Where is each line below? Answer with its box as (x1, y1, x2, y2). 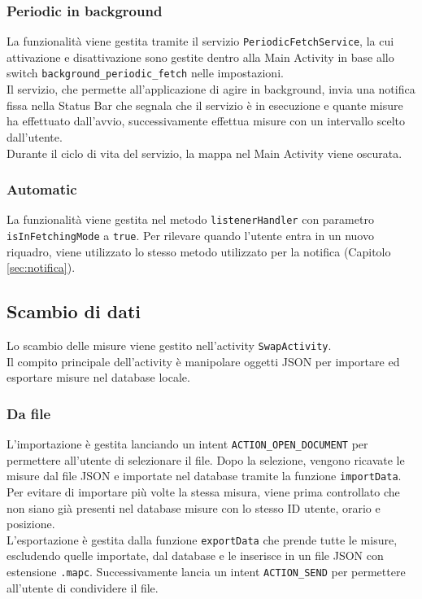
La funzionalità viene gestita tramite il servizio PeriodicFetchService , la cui (7, 33, 394, 50)
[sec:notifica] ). (7, 259, 76, 276)
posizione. (7, 515, 55, 532)
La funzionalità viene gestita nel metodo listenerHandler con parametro (7, 211, 374, 228)
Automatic (7, 179, 77, 199)
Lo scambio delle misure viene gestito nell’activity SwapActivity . (7, 337, 332, 354)
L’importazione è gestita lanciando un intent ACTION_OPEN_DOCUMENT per (7, 435, 368, 453)
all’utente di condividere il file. (7, 579, 159, 596)
